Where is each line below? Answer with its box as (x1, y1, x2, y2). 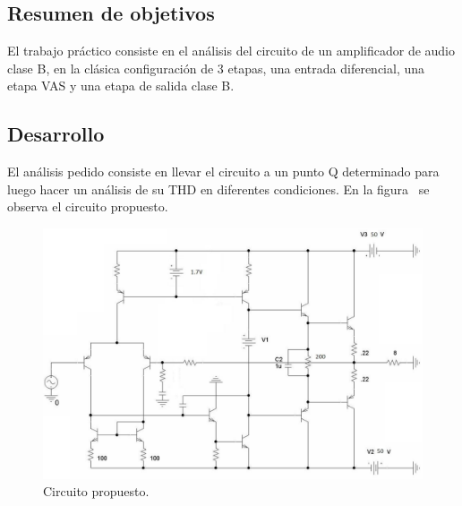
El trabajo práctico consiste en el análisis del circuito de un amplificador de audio (7, 41, 456, 60)
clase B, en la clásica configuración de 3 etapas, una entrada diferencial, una (7, 58, 425, 77)
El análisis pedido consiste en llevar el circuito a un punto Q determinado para (7, 162, 440, 181)
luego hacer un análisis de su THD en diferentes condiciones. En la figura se (7, 179, 430, 198)
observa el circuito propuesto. (7, 197, 168, 216)
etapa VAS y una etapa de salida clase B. (7, 76, 235, 95)
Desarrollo (7, 120, 105, 148)
